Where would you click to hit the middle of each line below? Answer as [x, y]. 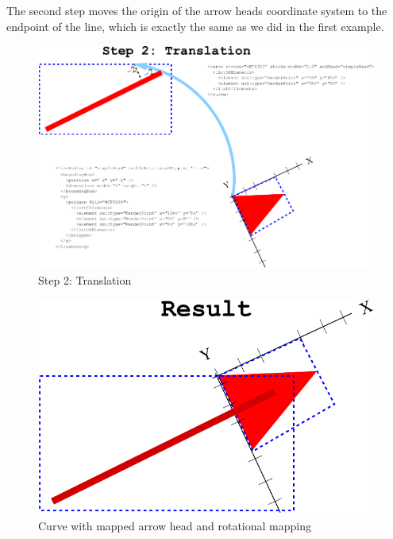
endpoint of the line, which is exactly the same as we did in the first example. [195, 26]
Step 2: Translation [85, 279]
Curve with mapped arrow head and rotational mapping [175, 526]
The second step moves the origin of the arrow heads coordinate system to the [197, 10]
